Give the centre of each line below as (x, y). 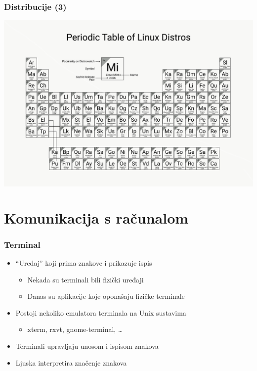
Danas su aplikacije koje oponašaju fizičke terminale (106, 296)
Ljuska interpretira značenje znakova (71, 362)
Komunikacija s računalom (96, 217)
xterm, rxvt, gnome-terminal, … (75, 329)
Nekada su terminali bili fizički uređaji (86, 279)
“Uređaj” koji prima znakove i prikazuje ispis (84, 263)
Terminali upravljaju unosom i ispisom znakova (87, 346)
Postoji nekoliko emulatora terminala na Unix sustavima (101, 312)
